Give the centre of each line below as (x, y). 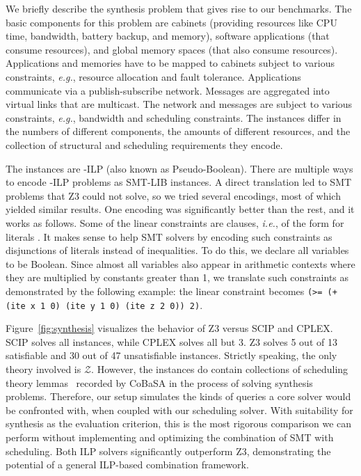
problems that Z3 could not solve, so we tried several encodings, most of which (173, 195)
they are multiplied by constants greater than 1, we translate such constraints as (177, 277)
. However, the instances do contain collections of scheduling (220, 368)
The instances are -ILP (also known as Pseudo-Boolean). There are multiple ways (179, 168)
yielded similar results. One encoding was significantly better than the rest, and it (180, 209)
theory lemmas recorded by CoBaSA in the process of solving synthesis (159, 382)
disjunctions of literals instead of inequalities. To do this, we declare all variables (177, 250)
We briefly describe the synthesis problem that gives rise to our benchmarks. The (179, 8)
